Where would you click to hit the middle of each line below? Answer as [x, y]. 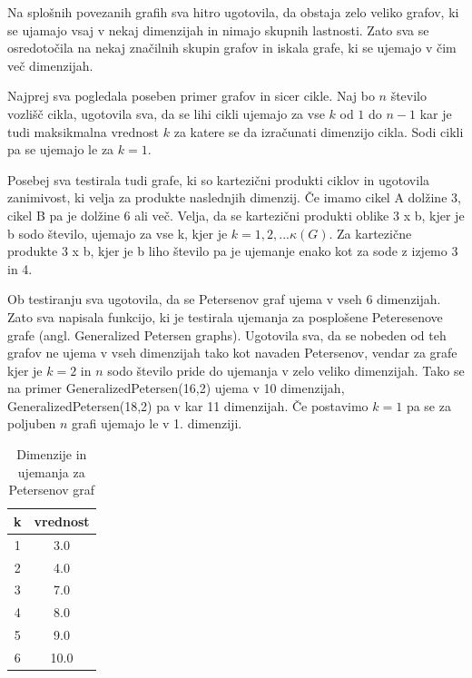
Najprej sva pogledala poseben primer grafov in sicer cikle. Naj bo [191, 96]
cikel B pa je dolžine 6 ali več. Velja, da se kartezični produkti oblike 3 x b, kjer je [236, 215]
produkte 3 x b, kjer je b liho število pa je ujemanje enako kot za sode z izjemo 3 [233, 251]
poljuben [32, 423]
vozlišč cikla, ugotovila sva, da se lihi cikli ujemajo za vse [166, 113]
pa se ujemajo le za [61, 149]
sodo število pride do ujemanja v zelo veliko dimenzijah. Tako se [286, 370]
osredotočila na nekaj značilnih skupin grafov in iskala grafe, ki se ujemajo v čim [232, 48]
